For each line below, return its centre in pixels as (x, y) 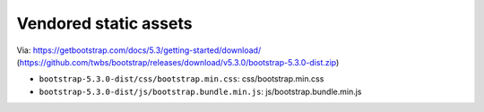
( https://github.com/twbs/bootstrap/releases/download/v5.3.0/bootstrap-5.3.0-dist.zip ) (178, 62)
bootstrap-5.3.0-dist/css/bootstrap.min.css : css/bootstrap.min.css (181, 79)
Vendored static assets (104, 23)
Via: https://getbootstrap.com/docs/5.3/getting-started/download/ (139, 50)
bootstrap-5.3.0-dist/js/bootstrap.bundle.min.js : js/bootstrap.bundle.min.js (200, 91)
